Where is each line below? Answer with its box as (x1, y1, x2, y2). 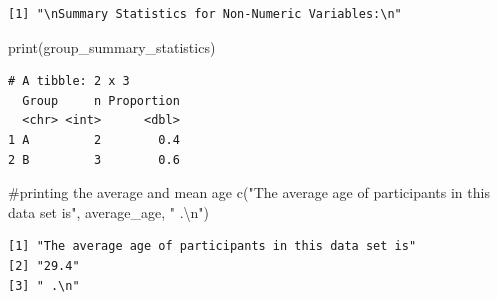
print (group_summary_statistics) (8, 36, 216, 57)
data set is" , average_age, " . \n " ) (8, 201, 210, 222)
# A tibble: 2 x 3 (8, 74, 130, 89)
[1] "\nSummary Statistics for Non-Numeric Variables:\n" (8, 7, 402, 21)
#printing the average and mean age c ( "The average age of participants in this (8, 182, 490, 203)
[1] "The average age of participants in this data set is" (8, 239, 417, 254)
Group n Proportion (22, 93, 180, 108)
